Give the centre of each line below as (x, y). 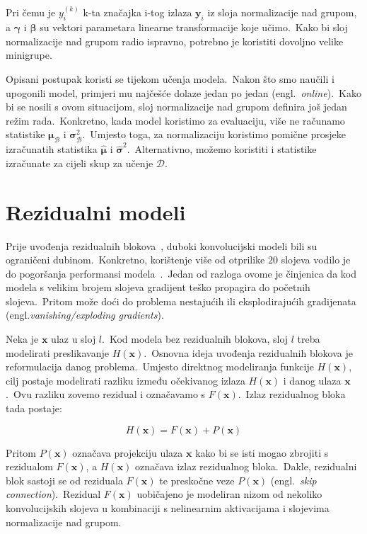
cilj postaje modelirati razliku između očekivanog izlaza (126, 380)
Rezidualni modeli (96, 211)
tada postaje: (34, 408)
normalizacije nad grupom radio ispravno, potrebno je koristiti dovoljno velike (175, 41)
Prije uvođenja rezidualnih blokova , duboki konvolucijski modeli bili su (162, 245)
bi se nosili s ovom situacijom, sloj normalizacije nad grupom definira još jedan (176, 107)
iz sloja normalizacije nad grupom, (282, 12)
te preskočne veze (197, 480)
